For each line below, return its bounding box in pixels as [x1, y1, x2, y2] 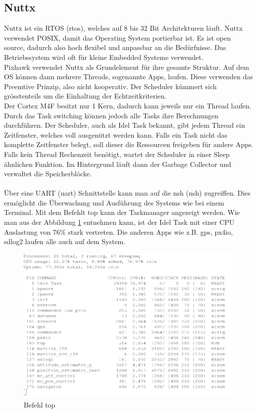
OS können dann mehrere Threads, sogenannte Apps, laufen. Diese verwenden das [4, 71, 253, 82]
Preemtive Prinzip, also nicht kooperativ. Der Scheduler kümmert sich [4, 81, 217, 91]
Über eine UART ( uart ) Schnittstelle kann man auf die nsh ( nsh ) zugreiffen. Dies [4, 188, 251, 198]
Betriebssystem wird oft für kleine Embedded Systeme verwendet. [4, 52, 204, 62]
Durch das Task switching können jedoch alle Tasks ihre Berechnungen [4, 110, 218, 120]
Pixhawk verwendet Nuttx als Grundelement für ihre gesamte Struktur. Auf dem [4, 61, 249, 72]
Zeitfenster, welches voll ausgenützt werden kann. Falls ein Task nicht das [4, 129, 228, 140]
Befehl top [24, 399, 55, 410]
